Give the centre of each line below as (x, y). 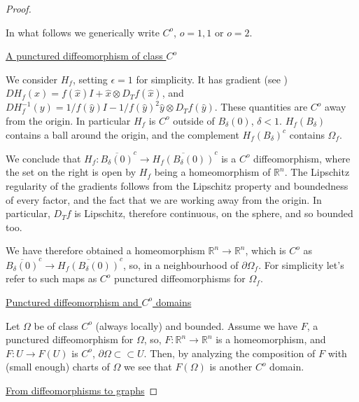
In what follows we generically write (83, 32)
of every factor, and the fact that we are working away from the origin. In (164, 199)
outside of (194, 120)
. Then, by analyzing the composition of (230, 353)
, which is (266, 250)
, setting (90, 79)
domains (174, 301)
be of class (56, 325)
